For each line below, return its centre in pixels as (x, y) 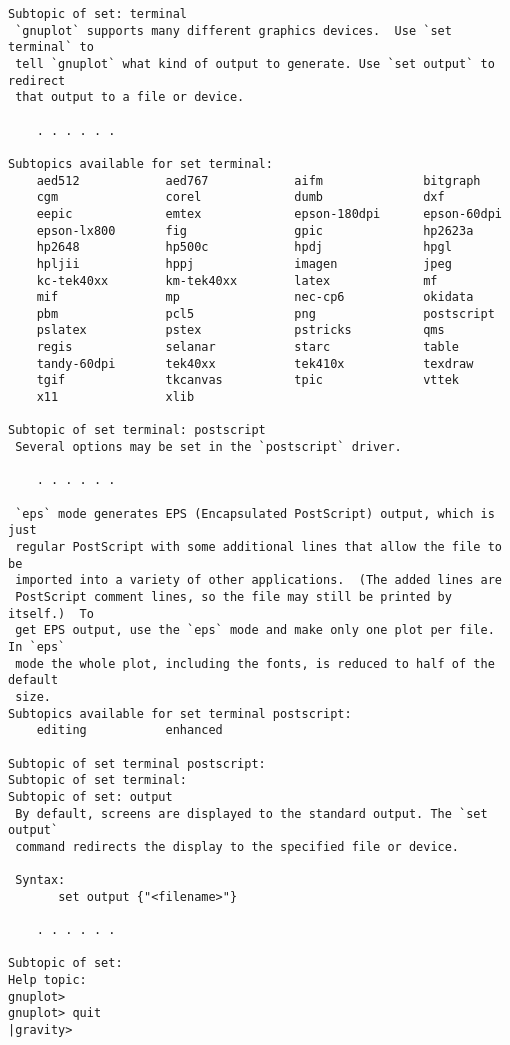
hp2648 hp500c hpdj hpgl (244, 247)
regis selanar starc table (248, 347)
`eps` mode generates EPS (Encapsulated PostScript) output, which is (255, 513)
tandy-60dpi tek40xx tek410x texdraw (255, 363)
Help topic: (47, 980)
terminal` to (51, 47)
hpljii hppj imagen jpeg (244, 263)
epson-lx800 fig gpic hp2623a (255, 230)
